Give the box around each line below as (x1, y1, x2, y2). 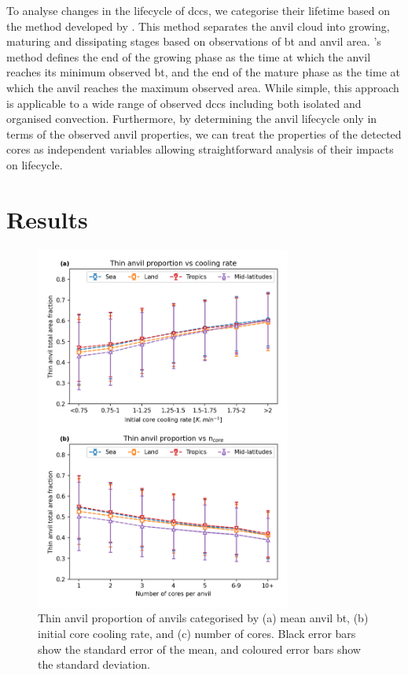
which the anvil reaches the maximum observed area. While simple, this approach (6, 79, 399, 95)
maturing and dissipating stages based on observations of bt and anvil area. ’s (6, 33, 381, 50)
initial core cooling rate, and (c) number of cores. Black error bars (38, 625, 356, 641)
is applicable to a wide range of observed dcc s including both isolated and (6, 95, 362, 111)
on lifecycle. (6, 156, 63, 172)
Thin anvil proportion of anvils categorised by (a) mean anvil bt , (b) (38, 610, 369, 626)
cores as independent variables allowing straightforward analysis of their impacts (6, 141, 394, 158)
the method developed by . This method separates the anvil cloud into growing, (6, 17, 390, 34)
